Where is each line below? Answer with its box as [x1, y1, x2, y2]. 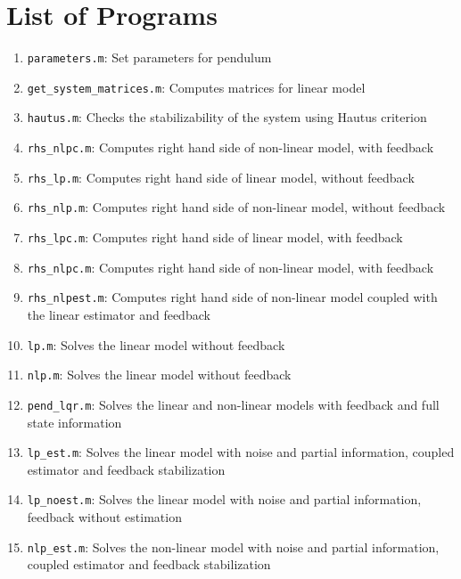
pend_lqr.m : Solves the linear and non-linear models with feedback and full [27, 395, 440, 413]
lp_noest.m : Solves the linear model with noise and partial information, [27, 490, 422, 509]
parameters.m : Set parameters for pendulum [27, 48, 272, 67]
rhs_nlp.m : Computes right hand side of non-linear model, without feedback [27, 198, 446, 216]
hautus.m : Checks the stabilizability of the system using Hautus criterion [27, 108, 427, 126]
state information [27, 412, 122, 431]
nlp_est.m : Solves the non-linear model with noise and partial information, [27, 537, 440, 556]
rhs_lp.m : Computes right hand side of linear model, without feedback [27, 167, 415, 186]
